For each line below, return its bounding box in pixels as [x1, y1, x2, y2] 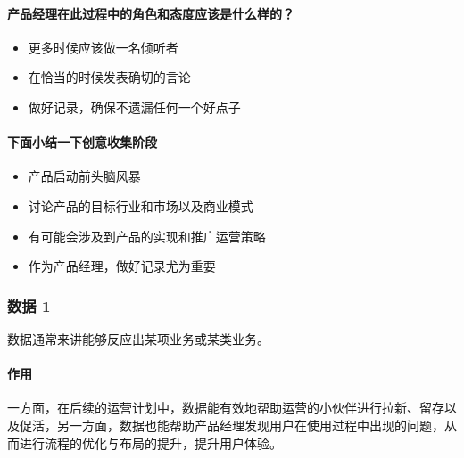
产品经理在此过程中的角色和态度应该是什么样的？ [7, 4, 294, 22]
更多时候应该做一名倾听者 [28, 37, 178, 56]
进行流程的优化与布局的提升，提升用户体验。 [19, 433, 282, 452]
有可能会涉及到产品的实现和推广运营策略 [28, 226, 266, 245]
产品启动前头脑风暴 [28, 167, 141, 185]
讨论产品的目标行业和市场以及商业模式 [28, 196, 253, 215]
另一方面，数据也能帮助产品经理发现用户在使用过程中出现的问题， [56, 415, 444, 434]
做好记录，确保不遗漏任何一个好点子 [28, 97, 241, 116]
